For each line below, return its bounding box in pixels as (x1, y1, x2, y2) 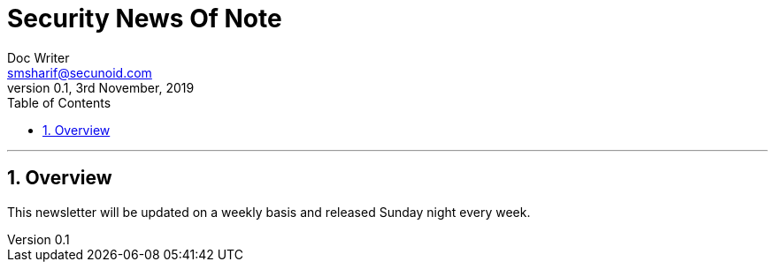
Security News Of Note (7, 4, 282, 34)
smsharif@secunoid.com (7, 64, 152, 80)
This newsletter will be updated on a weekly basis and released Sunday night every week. (7, 204, 531, 220)
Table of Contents (7, 94, 111, 110)
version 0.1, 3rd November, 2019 (7, 79, 195, 95)
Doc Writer (7, 49, 70, 65)
